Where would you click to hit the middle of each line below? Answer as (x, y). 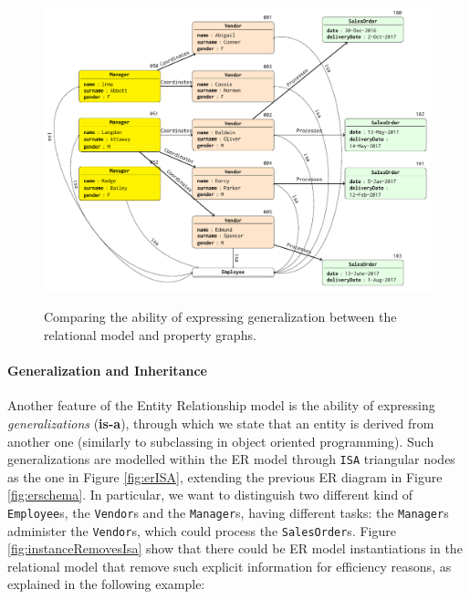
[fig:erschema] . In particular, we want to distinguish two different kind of (210, 495)
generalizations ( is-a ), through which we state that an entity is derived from (221, 423)
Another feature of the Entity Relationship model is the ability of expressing (221, 405)
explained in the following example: (106, 584)
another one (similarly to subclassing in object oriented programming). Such (221, 441)
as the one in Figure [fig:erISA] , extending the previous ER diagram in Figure (225, 476)
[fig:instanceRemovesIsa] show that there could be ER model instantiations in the (235, 548)
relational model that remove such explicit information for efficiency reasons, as (230, 566)
